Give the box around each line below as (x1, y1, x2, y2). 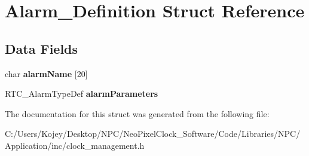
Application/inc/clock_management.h (5, 139, 145, 151)
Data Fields (5, 39, 78, 57)
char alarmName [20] (5, 67, 88, 79)
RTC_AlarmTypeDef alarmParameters (5, 87, 158, 100)
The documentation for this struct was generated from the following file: (5, 107, 270, 120)
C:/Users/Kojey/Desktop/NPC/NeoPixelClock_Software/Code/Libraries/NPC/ (5, 127, 301, 140)
